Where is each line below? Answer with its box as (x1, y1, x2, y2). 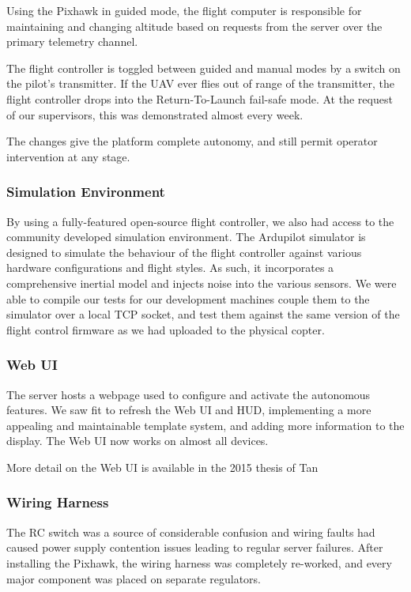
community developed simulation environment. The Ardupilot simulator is (6, 228, 366, 245)
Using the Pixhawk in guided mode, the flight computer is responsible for (6, 2, 362, 18)
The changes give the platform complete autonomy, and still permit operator (6, 133, 378, 149)
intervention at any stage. (6, 148, 130, 164)
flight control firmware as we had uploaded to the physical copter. (6, 321, 325, 337)
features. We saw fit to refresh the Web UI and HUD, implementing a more (6, 402, 371, 418)
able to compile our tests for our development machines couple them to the (6, 290, 370, 307)
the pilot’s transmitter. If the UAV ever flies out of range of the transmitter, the (6, 75, 394, 92)
